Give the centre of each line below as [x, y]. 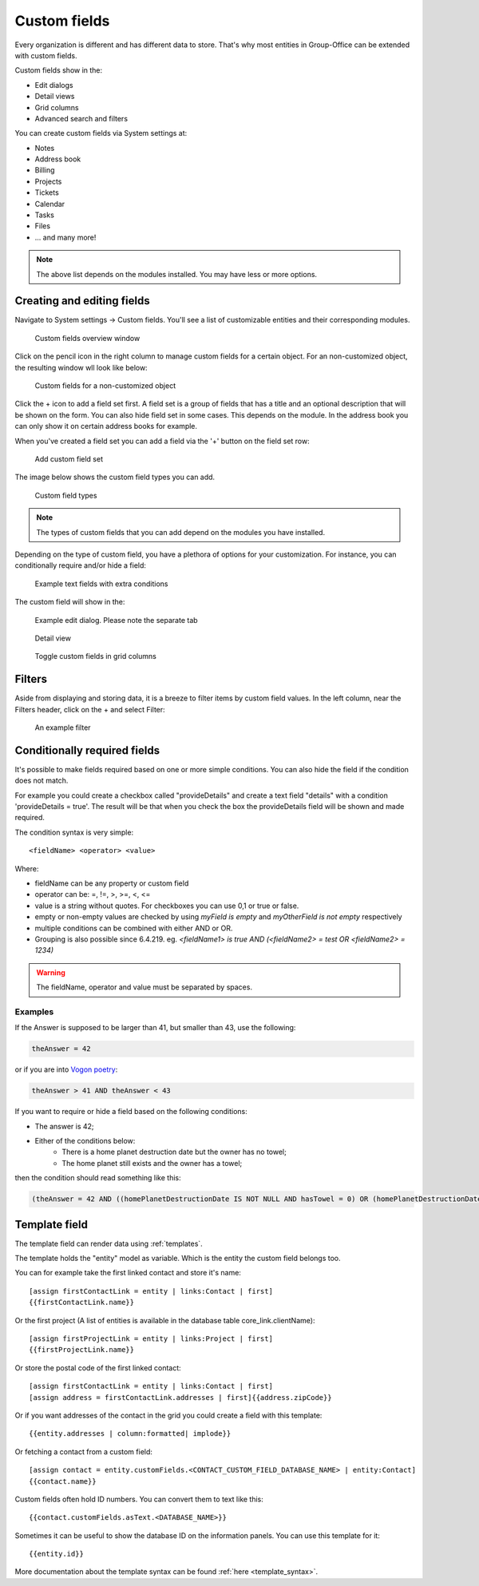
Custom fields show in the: [59, 70]
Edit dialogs [54, 85]
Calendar [50, 204]
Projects [48, 181]
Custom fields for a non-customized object [105, 386]
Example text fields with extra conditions [101, 584]
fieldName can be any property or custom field [112, 883]
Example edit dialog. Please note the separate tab [117, 620]
